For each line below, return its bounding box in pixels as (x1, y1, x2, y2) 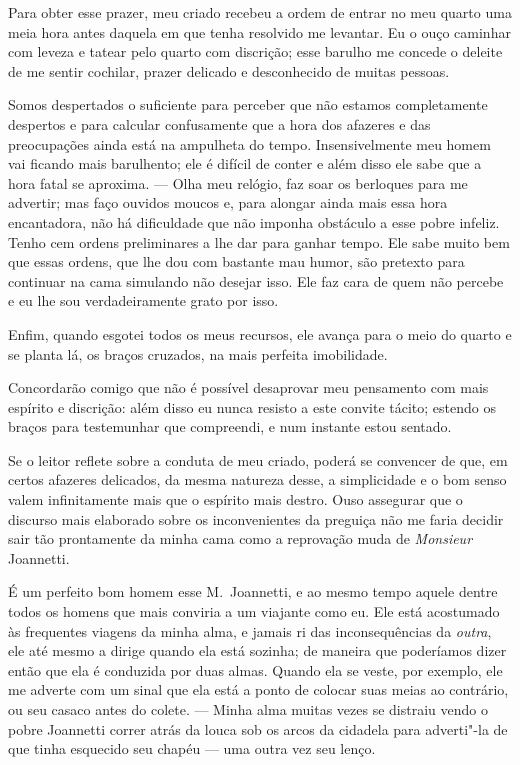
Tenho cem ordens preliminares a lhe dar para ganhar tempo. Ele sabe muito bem (8, 231, 510, 252)
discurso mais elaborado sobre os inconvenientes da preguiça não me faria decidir (8, 508, 504, 529)
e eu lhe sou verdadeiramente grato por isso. (8, 290, 279, 311)
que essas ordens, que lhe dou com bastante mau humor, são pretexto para (8, 251, 465, 272)
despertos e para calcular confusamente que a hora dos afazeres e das (8, 113, 431, 134)
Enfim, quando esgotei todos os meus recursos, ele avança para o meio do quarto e (8, 323, 512, 344)
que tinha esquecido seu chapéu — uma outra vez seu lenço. (8, 738, 376, 759)
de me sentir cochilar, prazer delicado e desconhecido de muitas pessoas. (8, 60, 450, 81)
